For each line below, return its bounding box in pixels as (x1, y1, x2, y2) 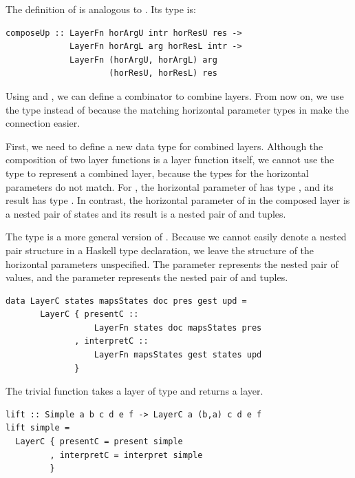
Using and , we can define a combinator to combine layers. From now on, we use (6, 88, 344, 103)
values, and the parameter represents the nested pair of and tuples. (6, 270, 288, 284)
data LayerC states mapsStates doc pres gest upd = (6, 295, 247, 306)
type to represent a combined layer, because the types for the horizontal (6, 165, 309, 180)
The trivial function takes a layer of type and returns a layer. (6, 384, 263, 398)
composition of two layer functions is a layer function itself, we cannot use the (6, 152, 334, 167)
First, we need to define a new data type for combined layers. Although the (6, 138, 323, 153)
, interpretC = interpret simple (50, 450, 203, 460)
